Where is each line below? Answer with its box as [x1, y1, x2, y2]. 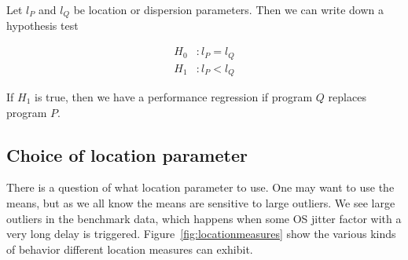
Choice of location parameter [6, 142, 248, 167]
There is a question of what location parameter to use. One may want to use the [6, 179, 395, 196]
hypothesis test [6, 17, 79, 34]
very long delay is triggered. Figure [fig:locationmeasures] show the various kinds [6, 225, 396, 242]
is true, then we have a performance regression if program [34, 89, 313, 105]
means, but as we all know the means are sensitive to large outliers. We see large [6, 195, 395, 211]
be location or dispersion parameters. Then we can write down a [73, 2, 384, 17]
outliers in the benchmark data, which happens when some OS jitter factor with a [6, 210, 402, 226]
